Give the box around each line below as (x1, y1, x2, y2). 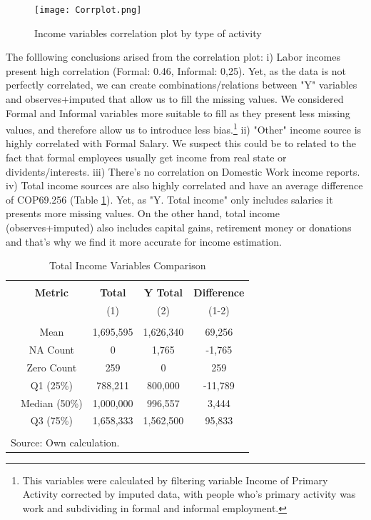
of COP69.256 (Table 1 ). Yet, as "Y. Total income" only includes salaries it (6, 191, 333, 206)
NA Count (29, 342, 75, 357)
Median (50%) (21, 395, 83, 410)
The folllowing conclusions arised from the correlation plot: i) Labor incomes (6, 49, 340, 64)
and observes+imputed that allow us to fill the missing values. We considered (6, 91, 344, 106)
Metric (34, 285, 68, 300)
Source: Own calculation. (11, 434, 120, 449)
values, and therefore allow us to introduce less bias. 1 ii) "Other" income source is (6, 120, 362, 136)
